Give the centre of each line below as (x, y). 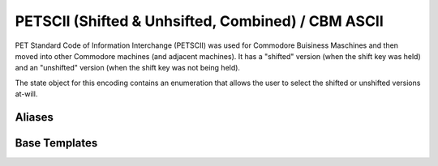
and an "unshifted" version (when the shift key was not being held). (128, 68)
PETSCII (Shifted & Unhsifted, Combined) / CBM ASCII (200, 21)
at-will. (26, 94)
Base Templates (56, 143)
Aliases (34, 117)
